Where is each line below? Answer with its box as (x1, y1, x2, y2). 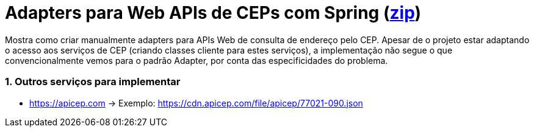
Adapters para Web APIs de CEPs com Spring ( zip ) (5, 2, 421, 23)
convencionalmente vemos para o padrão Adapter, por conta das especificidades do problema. (5, 55, 388, 66)
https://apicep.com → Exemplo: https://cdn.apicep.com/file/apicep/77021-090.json (29, 97, 363, 108)
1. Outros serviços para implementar (5, 75, 181, 88)
